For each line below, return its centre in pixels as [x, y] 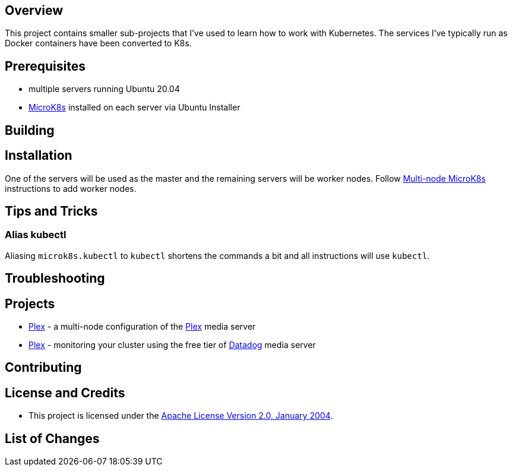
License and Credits [65, 393]
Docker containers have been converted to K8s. [98, 43]
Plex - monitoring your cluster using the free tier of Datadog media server [172, 345]
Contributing [43, 368]
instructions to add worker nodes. [71, 188]
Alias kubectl [36, 235]
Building [30, 130]
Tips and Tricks [51, 211]
